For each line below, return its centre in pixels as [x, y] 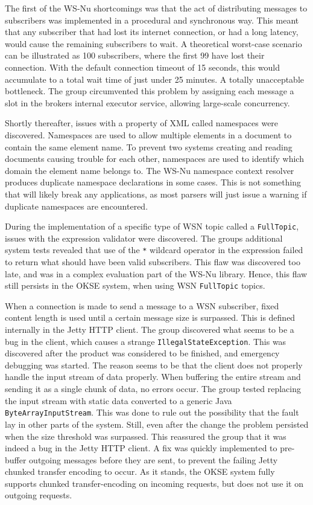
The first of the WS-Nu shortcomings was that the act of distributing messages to [156, 8]
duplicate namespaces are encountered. [77, 206]
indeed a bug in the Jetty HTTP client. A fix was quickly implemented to [141, 448]
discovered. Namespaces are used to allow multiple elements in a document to [148, 134]
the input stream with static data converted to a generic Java [119, 400]
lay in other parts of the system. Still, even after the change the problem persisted [157, 424]
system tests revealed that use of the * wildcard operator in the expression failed [154, 250]
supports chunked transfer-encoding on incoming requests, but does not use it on [154, 483]
